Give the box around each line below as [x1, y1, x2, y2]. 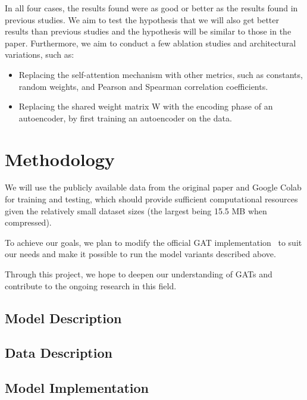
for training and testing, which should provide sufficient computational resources [5, 193, 298, 205]
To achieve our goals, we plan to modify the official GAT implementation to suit [5, 236, 302, 248]
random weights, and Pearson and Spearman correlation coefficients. [18, 80, 268, 92]
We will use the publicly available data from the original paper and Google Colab [5, 181, 302, 193]
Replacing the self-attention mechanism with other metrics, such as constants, [18, 68, 303, 80]
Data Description [5, 343, 112, 362]
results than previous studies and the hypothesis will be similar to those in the [5, 25, 292, 37]
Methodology [5, 146, 115, 171]
